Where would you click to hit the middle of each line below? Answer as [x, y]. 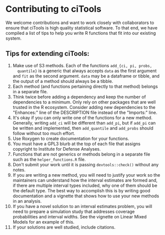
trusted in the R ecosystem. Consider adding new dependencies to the [84, 107]
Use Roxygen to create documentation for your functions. [71, 138]
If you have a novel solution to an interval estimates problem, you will [82, 206]
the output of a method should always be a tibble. [63, 81]
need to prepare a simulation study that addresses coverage [74, 211]
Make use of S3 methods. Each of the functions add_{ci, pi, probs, [82, 65]
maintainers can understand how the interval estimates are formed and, [85, 180]
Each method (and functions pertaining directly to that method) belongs [85, 86]
